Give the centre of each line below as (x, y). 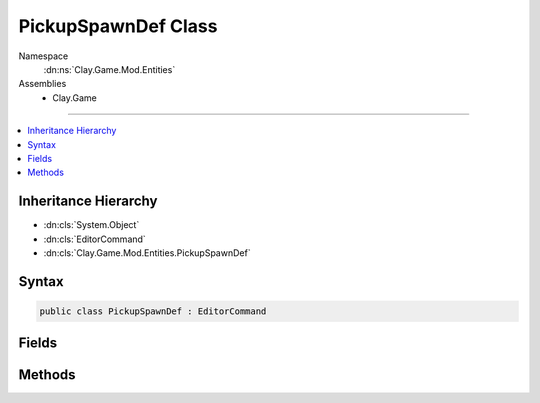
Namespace (43, 56)
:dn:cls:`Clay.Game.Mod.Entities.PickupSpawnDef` (147, 252)
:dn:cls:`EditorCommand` (95, 239)
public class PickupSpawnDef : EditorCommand (153, 311)
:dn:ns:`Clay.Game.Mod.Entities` (109, 69)
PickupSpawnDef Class (118, 26)
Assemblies (42, 84)
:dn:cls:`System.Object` (91, 225)
